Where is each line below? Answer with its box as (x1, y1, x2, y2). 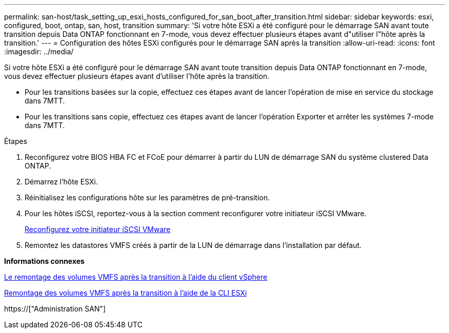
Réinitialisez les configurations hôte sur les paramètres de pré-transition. (25, 193, 270, 202)
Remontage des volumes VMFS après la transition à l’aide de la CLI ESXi (4, 288, 247, 297)
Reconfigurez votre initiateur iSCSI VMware (25, 225, 171, 234)
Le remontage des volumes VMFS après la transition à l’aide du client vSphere (4, 273, 268, 281)
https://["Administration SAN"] (4, 304, 106, 313)
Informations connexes (4, 257, 85, 265)
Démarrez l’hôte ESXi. (25, 177, 98, 186)
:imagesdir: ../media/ (4, 47, 74, 56)
